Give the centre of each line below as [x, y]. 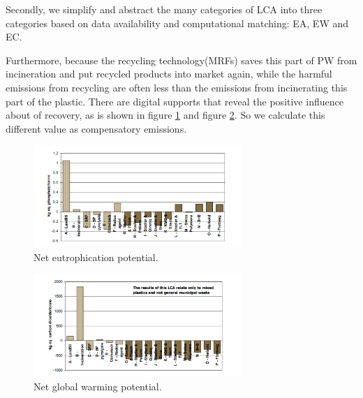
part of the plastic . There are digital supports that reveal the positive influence [175, 101]
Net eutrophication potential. [96, 257]
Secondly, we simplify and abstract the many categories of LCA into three [164, 9]
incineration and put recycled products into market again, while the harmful [169, 74]
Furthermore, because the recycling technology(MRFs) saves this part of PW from [181, 60]
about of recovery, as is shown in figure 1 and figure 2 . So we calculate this [165, 115]
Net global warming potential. [98, 386]
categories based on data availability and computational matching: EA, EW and [177, 23]
